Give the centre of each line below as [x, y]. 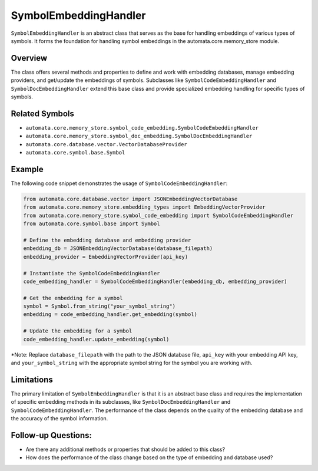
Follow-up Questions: [52, 435]
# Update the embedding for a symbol [78, 331]
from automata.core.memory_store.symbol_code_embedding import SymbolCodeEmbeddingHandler [158, 215]
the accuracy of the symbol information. [59, 419]
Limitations [32, 379]
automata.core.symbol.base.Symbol [75, 153]
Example [27, 169]
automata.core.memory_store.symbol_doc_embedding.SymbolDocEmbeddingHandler [139, 136]
